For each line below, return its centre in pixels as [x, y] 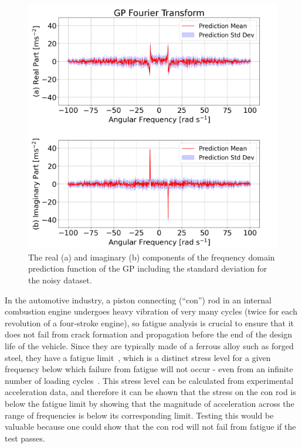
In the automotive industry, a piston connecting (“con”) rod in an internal [138, 300]
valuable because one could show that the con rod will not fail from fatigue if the [150, 427]
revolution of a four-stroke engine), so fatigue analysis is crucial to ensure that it [149, 322]
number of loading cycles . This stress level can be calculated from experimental [149, 380]
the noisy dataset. [60, 280]
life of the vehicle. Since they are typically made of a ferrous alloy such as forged [149, 346]
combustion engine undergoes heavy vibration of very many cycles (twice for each [151, 311]
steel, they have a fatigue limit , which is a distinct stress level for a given [138, 357]
